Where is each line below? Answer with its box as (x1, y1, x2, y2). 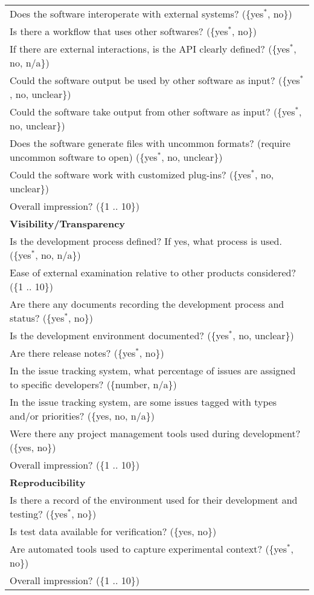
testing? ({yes (10, 507, 68, 521)
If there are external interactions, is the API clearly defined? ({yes (10, 42, 290, 56)
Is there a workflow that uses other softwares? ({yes (10, 24, 228, 38)
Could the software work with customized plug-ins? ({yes (10, 167, 251, 181)
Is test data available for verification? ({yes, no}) (10, 524, 217, 538)
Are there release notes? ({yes (10, 346, 136, 360)
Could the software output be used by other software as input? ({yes (10, 73, 300, 87)
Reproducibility (10, 475, 86, 489)
